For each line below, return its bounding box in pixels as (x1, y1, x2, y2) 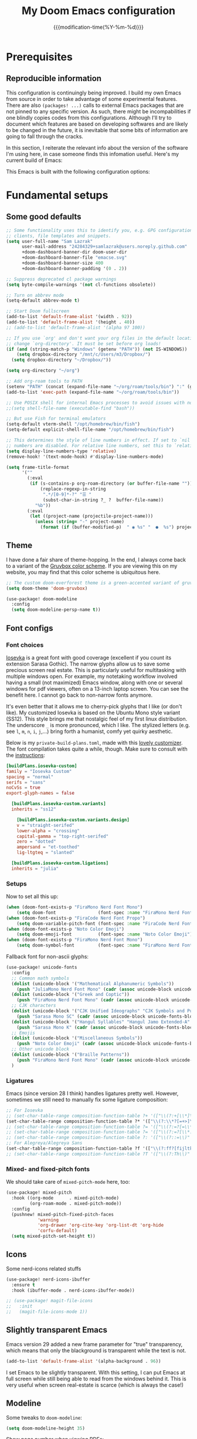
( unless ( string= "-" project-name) (35, 519, 125, 525)
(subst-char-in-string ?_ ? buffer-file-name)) (43, 497, 164, 503)
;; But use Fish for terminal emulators (6, 416, 107, 422)
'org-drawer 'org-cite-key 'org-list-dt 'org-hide (37, 1222, 164, 1228)
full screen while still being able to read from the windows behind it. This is (6, 1375, 186, 1382)
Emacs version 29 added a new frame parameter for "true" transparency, (6, 1340, 183, 1347)
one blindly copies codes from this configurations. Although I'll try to (6, 114, 172, 121)
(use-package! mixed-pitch (6, 1190, 72, 1195)
